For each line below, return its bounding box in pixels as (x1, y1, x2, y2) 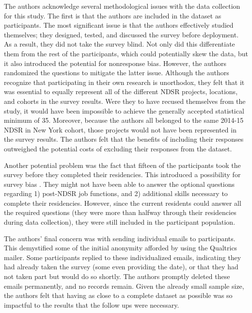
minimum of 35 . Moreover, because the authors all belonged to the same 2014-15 (4, 115, 244, 125)
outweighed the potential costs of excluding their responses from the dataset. (4, 143, 232, 153)
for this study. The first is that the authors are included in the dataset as (4, 10, 221, 20)
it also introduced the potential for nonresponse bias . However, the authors (4, 58, 227, 68)
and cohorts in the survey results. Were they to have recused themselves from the (4, 96, 246, 106)
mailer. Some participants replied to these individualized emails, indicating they (4, 252, 241, 262)
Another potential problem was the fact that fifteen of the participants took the (4, 160, 241, 170)
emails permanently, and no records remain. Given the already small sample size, (4, 280, 244, 291)
